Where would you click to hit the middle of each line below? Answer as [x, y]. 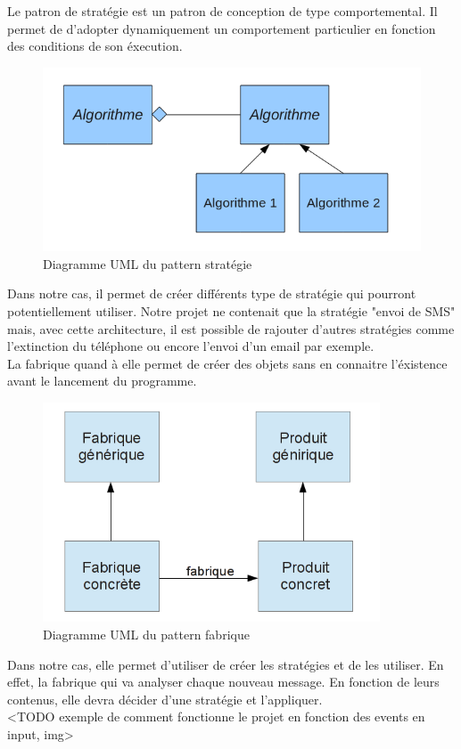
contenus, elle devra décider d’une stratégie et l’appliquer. [165, 699]
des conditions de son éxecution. [95, 46]
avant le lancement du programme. [102, 381]
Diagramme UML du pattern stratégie [148, 263]
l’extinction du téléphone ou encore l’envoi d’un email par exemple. [191, 346]
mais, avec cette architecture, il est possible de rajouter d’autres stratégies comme [231, 328]
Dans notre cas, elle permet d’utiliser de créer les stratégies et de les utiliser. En [226, 664]
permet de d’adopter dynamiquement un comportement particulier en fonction [222, 28]
